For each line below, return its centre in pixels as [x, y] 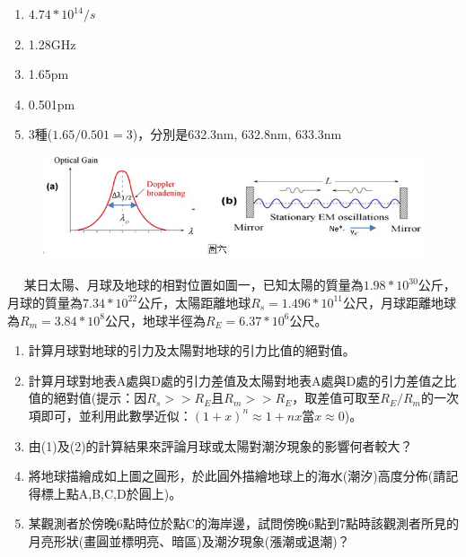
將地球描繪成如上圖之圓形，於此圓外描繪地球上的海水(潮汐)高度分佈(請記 [243, 476]
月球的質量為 [45, 302]
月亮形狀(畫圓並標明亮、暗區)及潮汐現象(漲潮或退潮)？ [189, 540]
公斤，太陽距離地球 [194, 302]
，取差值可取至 [336, 398]
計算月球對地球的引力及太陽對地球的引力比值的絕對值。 [192, 350]
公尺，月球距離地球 [399, 302]
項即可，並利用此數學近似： [110, 415]
